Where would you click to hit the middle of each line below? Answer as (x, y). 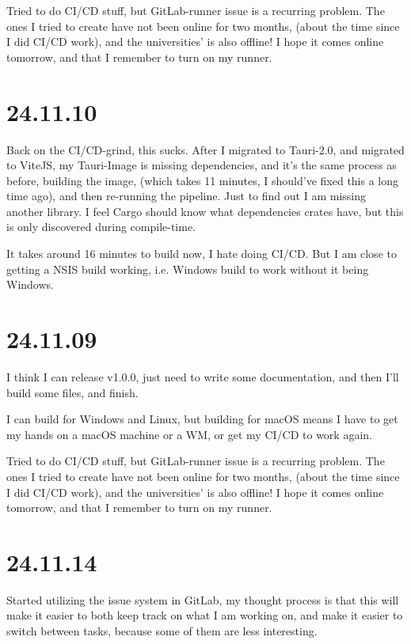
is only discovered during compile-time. (101, 227)
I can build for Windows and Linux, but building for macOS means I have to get (202, 419)
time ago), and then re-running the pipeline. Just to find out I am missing (186, 196)
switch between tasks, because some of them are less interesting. (162, 631)
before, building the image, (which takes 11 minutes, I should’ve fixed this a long (203, 180)
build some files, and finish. (72, 392)
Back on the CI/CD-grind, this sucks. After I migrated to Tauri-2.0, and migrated (205, 149)
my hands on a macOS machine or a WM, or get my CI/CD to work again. (189, 434)
